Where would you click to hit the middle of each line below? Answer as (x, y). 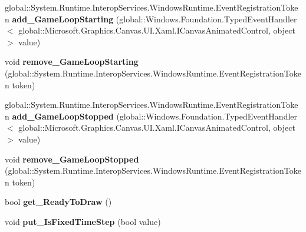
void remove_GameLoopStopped (72, 159)
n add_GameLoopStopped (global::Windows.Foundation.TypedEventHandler (151, 116)
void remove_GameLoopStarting (72, 62)
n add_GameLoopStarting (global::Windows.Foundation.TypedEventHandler (151, 19)
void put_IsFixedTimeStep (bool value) (83, 221)
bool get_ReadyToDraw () (58, 202)
